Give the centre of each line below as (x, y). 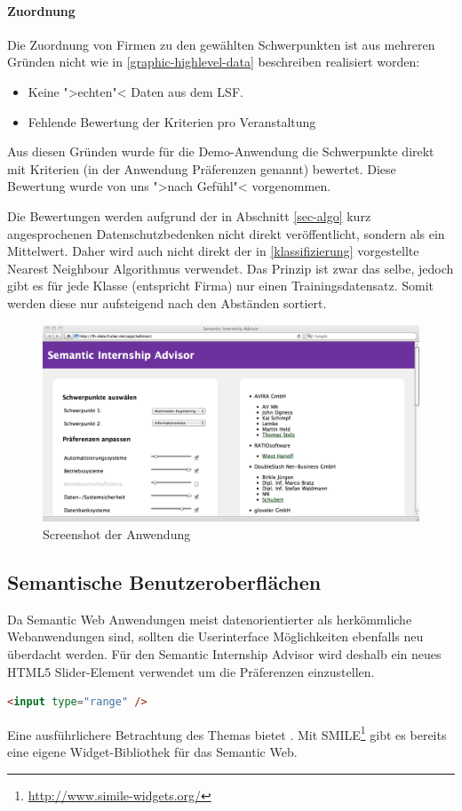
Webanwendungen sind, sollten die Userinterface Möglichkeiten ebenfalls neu (215, 636)
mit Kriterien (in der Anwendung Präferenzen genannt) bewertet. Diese (202, 168)
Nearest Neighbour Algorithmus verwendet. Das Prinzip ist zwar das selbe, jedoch (231, 268)
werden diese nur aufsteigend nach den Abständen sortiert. (167, 302)
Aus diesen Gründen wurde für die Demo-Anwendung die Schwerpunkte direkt (221, 151)
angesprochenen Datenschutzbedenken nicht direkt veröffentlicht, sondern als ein (226, 233)
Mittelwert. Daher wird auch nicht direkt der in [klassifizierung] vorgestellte (213, 251)
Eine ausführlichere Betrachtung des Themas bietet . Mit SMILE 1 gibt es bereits (227, 733)
